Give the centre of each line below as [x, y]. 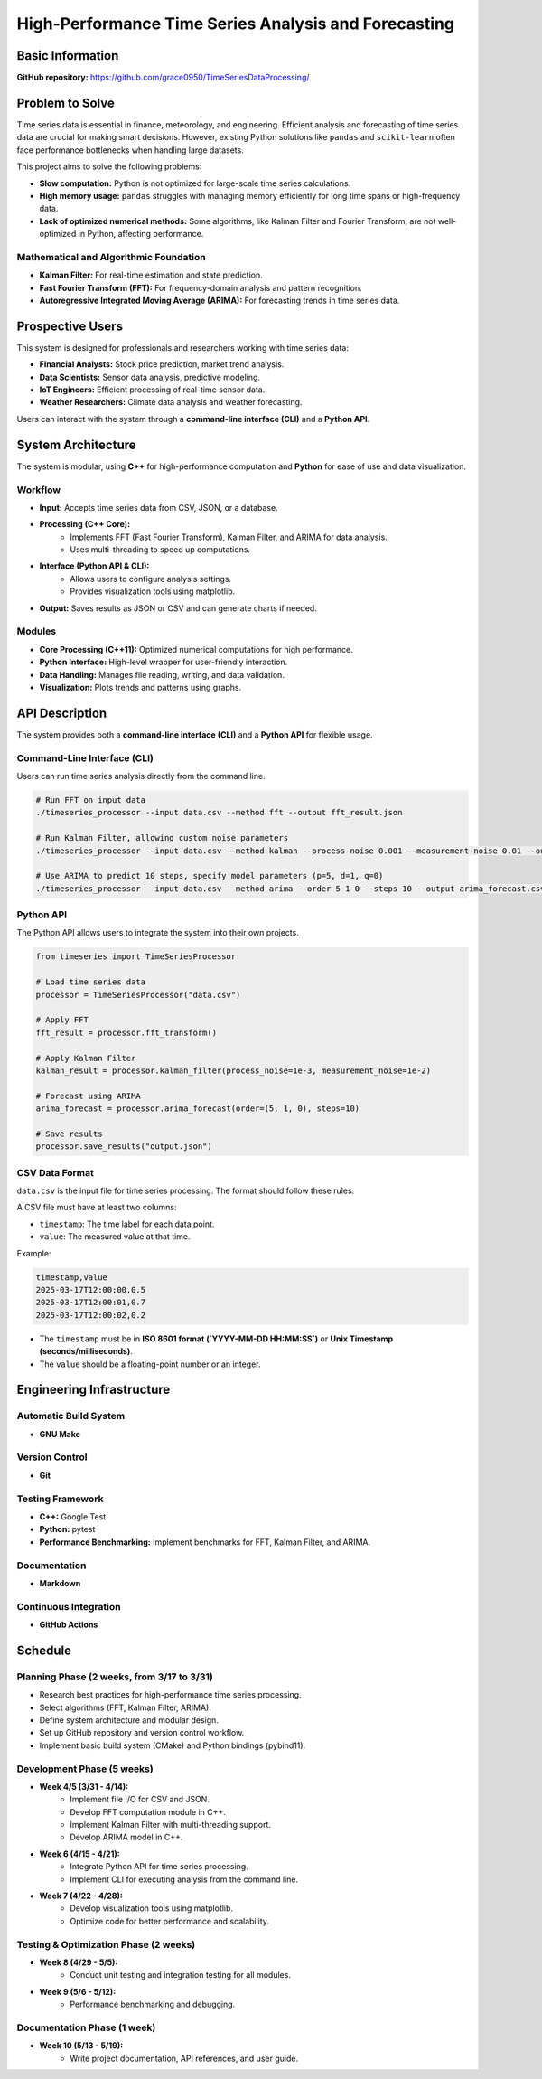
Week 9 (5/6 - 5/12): [78, 1991]
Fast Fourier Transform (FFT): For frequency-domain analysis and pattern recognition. [201, 287]
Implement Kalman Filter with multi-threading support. [170, 1825]
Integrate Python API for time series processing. [159, 1867]
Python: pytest [67, 1529]
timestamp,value [72, 1277]
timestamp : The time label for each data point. [127, 1224]
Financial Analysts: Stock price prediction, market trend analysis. [162, 364]
